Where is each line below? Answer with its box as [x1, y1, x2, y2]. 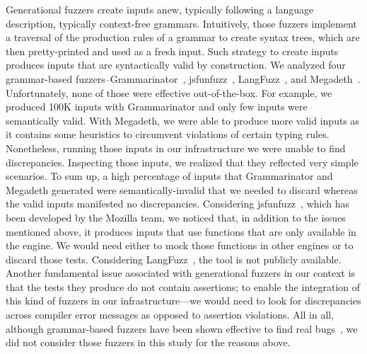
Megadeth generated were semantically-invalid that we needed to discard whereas [6, 182, 358, 197]
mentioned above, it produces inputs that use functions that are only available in [6, 224, 356, 239]
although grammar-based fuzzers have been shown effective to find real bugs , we [6, 321, 358, 336]
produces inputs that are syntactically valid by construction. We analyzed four [6, 57, 346, 72]
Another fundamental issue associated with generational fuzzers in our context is [6, 265, 356, 280]
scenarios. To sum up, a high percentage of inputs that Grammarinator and [6, 169, 333, 183]
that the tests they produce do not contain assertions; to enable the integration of [6, 279, 361, 294]
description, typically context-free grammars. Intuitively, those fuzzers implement [6, 16, 357, 30]
